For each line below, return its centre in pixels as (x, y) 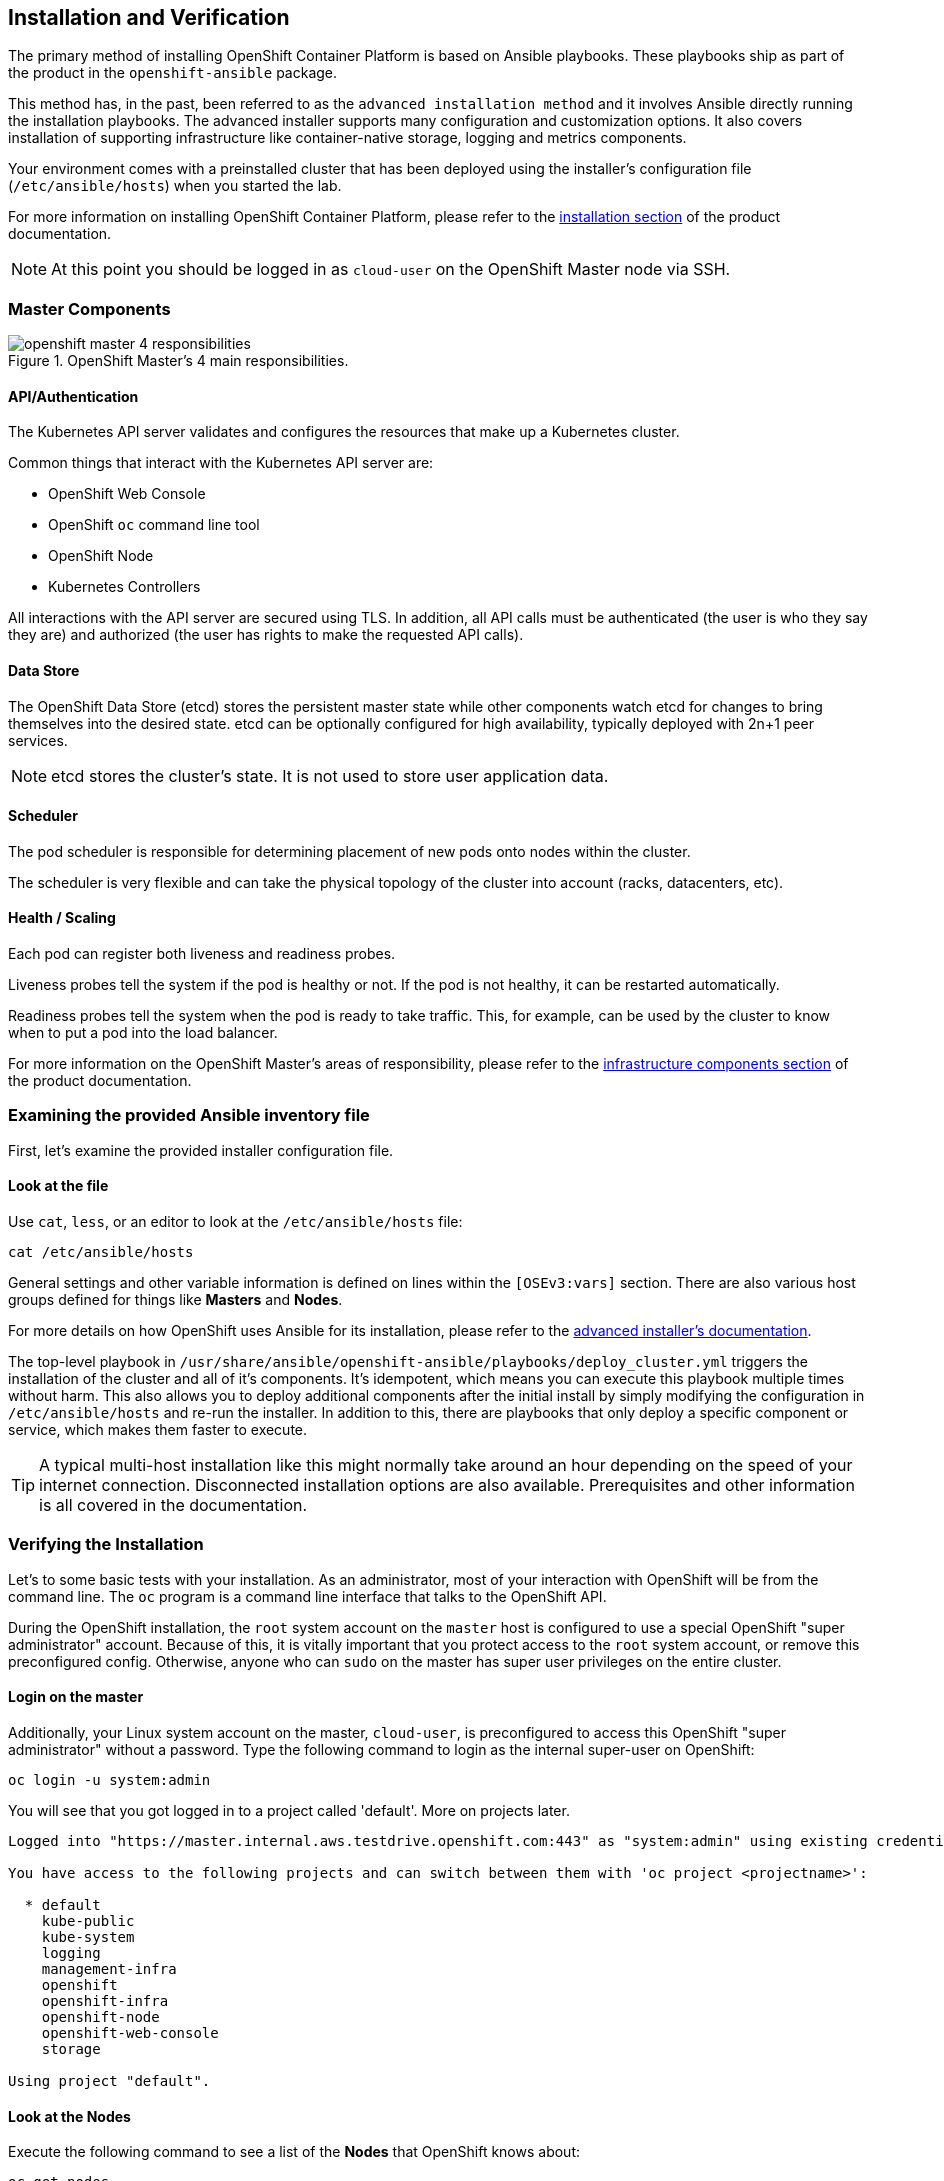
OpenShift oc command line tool (154, 525)
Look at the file (58, 1186)
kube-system (88, 1936)
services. (38, 740)
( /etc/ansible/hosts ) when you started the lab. (175, 186)
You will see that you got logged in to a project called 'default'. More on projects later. (289, 1810)
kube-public (88, 1920)
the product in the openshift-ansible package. (173, 73)
